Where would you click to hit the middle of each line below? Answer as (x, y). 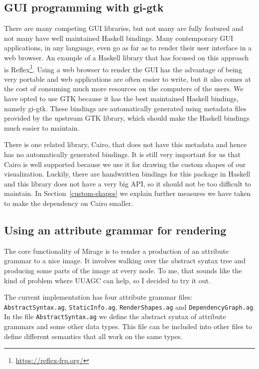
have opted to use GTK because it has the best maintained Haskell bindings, (121, 98)
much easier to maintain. (42, 127)
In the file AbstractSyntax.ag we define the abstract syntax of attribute (115, 316)
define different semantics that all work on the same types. (93, 336)
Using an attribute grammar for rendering (115, 230)
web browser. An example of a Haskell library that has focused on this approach (127, 57)
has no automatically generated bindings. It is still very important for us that (123, 154)
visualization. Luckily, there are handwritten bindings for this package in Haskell (127, 174)
